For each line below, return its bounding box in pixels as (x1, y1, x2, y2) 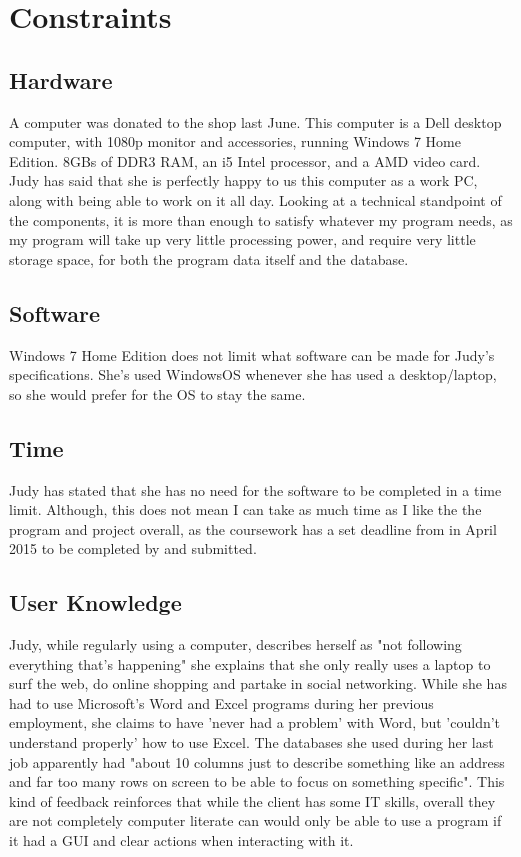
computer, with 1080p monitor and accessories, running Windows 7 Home (9, 131, 461, 152)
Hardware (9, 64, 113, 95)
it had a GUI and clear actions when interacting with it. (9, 830, 354, 851)
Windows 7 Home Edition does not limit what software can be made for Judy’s (9, 344, 495, 365)
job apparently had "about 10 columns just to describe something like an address (9, 751, 505, 772)
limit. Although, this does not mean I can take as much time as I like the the (9, 499, 482, 520)
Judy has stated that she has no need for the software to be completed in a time (9, 479, 502, 500)
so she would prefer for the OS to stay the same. (9, 383, 306, 404)
